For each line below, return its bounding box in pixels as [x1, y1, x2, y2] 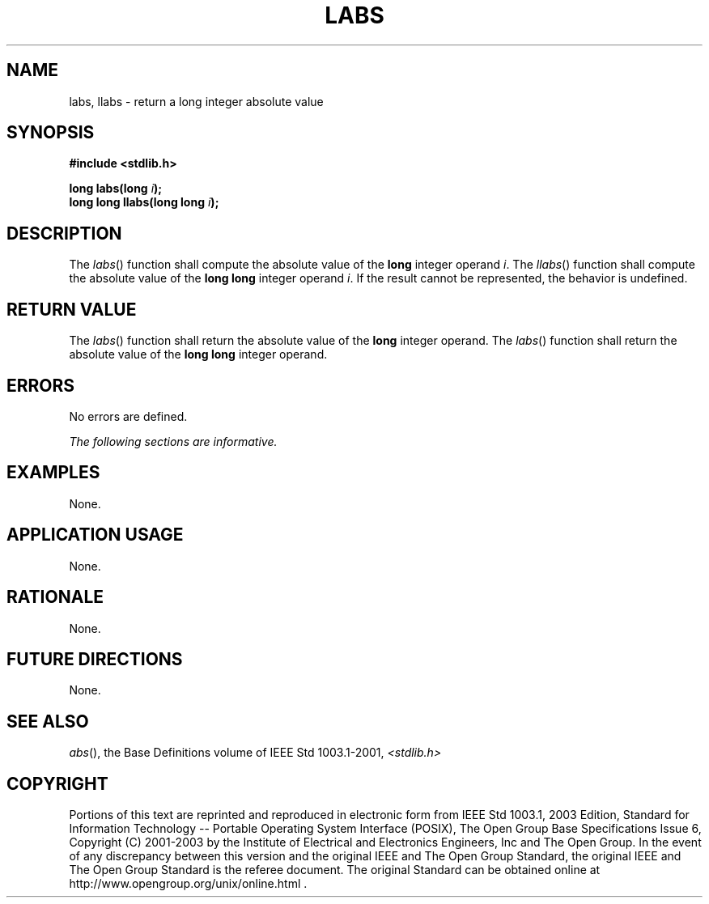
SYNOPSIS [6, 122, 95, 143]
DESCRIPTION [6, 223, 122, 244]
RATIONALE [6, 587, 104, 608]
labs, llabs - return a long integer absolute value [69, 94, 324, 108]
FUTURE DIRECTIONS [6, 648, 183, 669]
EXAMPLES [6, 462, 100, 483]
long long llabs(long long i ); [69, 195, 219, 210]
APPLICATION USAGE [6, 524, 184, 545]
